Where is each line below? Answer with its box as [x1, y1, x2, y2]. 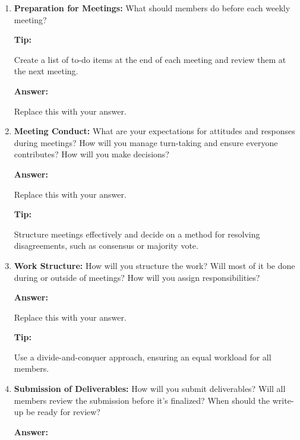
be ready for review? [26, 406, 100, 418]
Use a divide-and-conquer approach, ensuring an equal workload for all [14, 350, 271, 363]
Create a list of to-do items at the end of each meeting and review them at [14, 53, 286, 65]
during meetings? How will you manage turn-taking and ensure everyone [14, 136, 278, 148]
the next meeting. [14, 65, 78, 77]
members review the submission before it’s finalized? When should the [14, 394, 270, 406]
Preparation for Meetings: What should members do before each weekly [14, 2, 290, 14]
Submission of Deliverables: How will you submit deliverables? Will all [14, 382, 286, 395]
